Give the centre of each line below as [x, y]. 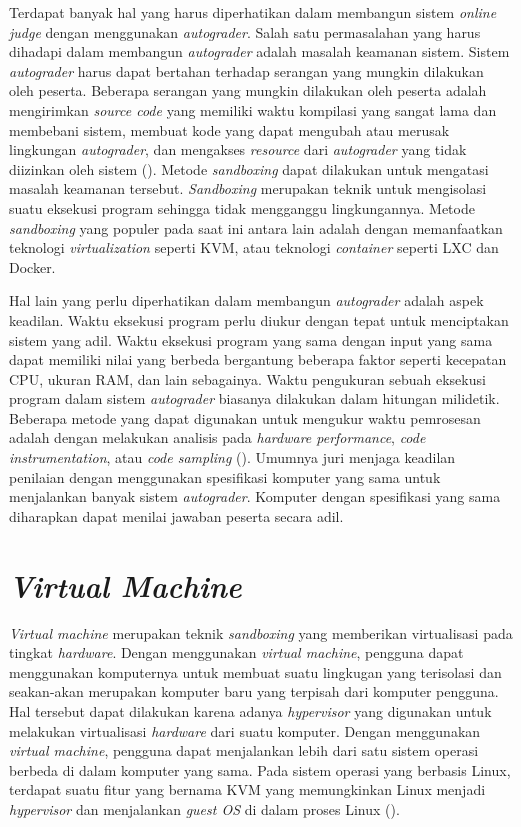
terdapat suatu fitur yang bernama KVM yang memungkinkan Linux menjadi [247, 789]
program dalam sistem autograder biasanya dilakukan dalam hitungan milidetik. [254, 398]
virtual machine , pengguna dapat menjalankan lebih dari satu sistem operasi [244, 750]
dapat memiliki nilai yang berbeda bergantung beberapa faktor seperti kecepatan [258, 359]
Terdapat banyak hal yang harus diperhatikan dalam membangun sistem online [253, 12]
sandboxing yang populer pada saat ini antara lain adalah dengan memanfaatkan [256, 227]
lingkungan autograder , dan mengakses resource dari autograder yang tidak [238, 149]
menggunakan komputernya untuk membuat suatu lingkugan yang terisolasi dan [255, 671]
